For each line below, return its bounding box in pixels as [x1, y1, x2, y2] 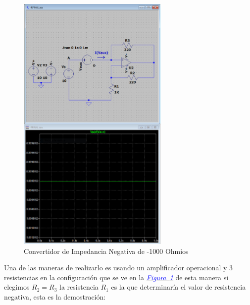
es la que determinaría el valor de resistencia [111, 282, 246, 292]
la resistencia [59, 282, 99, 292]
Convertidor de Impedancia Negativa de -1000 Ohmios [24, 245, 189, 256]
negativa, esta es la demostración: [4, 292, 106, 302]
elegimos [4, 282, 30, 292]
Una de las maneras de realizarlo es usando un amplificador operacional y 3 [4, 262, 233, 273]
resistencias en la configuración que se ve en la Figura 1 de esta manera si [4, 272, 229, 282]
